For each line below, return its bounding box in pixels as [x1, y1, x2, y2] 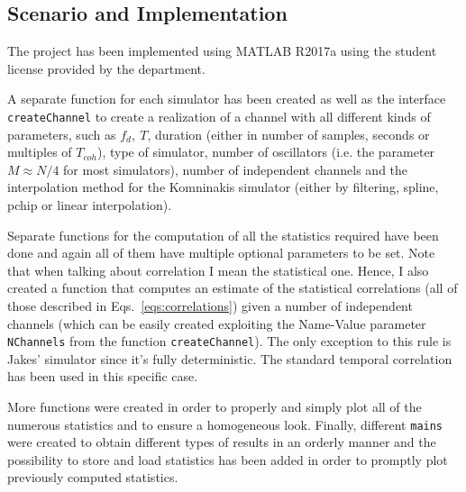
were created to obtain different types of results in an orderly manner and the [7, 433, 436, 451]
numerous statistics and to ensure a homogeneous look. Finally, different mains [7, 415, 443, 433]
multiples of [7, 142, 72, 161]
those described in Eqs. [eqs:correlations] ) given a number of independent [7, 296, 413, 314]
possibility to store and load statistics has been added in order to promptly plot [7, 450, 448, 469]
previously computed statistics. [7, 468, 178, 487]
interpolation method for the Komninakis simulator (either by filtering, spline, [7, 178, 439, 196]
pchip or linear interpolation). [7, 196, 172, 214]
